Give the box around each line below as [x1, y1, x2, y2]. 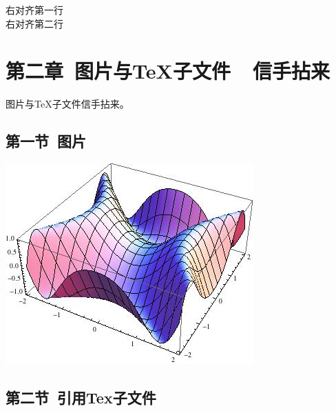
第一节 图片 [6, 130, 87, 152]
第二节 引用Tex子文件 [6, 387, 156, 408]
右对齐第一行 [6, 3, 63, 17]
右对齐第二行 [6, 16, 63, 30]
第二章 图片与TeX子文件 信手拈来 [6, 57, 330, 85]
